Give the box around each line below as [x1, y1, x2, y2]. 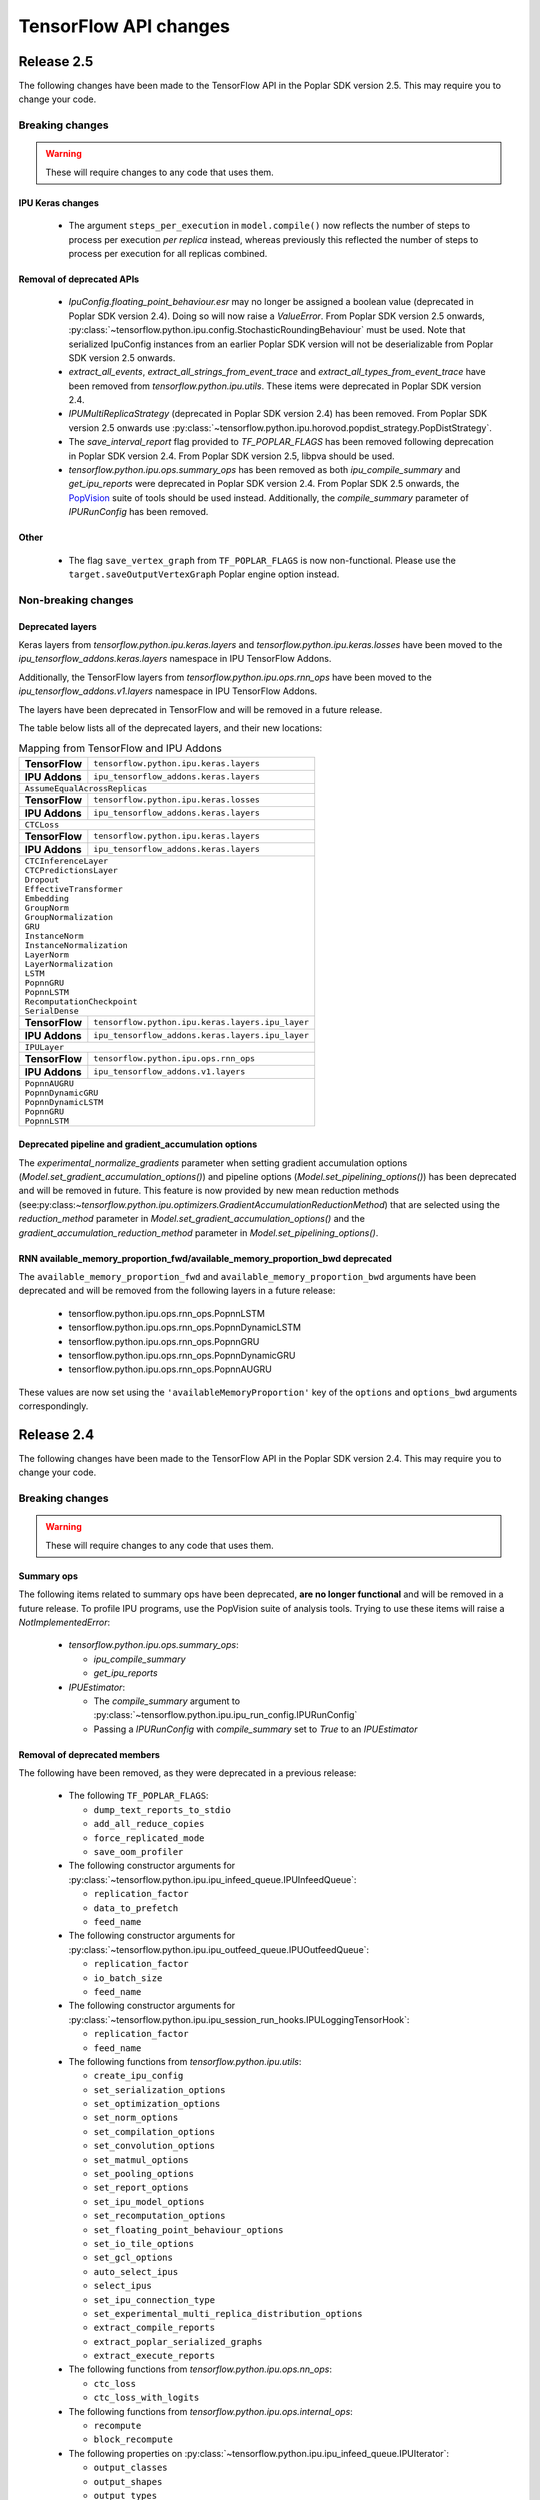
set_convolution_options [93, 2140, 215, 2152]
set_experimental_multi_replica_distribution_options [93, 2308, 363, 2319]
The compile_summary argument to [93, 1695, 240, 1707]
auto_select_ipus [93, 2266, 179, 2277]
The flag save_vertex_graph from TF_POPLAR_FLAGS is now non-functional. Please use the [68, 554, 457, 566]
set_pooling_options [93, 2168, 195, 2180]
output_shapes [93, 2476, 163, 2487]
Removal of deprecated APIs [18, 273, 140, 285]
